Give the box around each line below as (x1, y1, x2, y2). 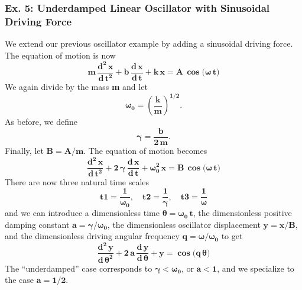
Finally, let (5, 144, 44, 156)
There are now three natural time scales (5, 176, 150, 188)
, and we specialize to (217, 262, 294, 274)
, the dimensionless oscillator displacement (107, 218, 261, 230)
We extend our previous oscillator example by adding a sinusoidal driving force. (5, 37, 293, 50)
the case (5, 273, 34, 286)
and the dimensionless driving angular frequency (5, 230, 180, 242)
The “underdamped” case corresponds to (5, 262, 152, 274)
